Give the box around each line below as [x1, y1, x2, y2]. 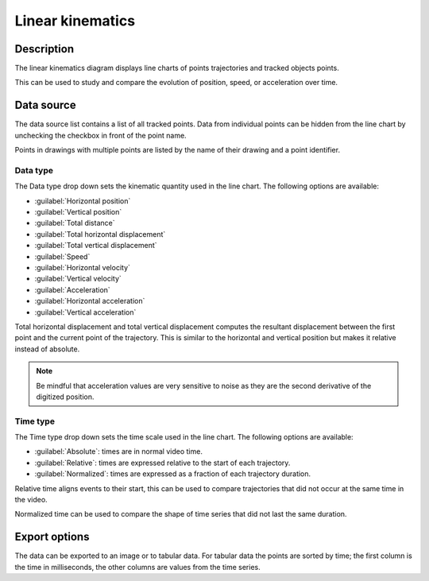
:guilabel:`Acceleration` [34, 285, 110, 294]
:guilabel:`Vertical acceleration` [34, 307, 137, 317]
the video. [14, 495, 48, 505]
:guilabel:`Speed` [34, 251, 91, 261]
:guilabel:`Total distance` [34, 219, 115, 228]
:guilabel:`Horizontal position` [34, 196, 131, 206]
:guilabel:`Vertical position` [34, 207, 122, 217]
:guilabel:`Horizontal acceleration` [34, 296, 145, 306]
